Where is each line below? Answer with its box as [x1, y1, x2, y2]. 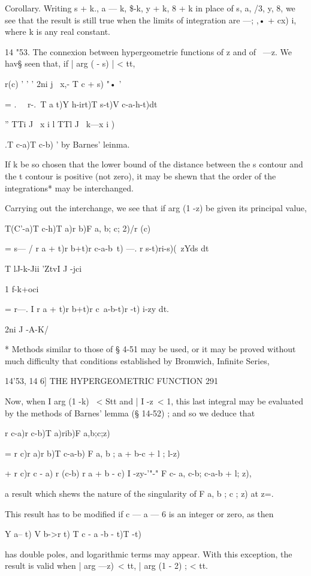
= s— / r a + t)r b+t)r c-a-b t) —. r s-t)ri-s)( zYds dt [5, 242, 209, 254]
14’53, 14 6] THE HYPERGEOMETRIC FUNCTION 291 [5, 374, 218, 387]
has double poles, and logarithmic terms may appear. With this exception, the [5, 547, 292, 560]
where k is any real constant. [5, 25, 110, 38]
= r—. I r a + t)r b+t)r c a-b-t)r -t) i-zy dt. [5, 302, 169, 315]
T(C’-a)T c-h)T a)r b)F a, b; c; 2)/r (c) [5, 221, 151, 234]
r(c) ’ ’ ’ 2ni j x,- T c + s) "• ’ [5, 77, 122, 89]
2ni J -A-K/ [5, 322, 49, 335]
